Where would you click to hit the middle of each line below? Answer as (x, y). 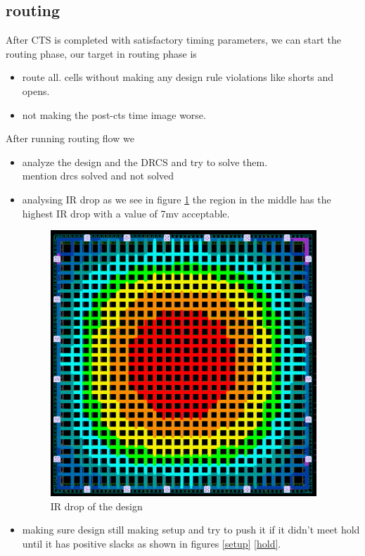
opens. (36, 90)
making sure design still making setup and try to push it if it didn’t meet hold (191, 530)
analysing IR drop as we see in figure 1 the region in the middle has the (177, 199)
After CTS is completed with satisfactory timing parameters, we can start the (173, 40)
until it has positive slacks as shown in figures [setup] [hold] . (152, 543)
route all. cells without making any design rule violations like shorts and (178, 77)
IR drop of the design (96, 506)
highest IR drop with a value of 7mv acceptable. (126, 213)
